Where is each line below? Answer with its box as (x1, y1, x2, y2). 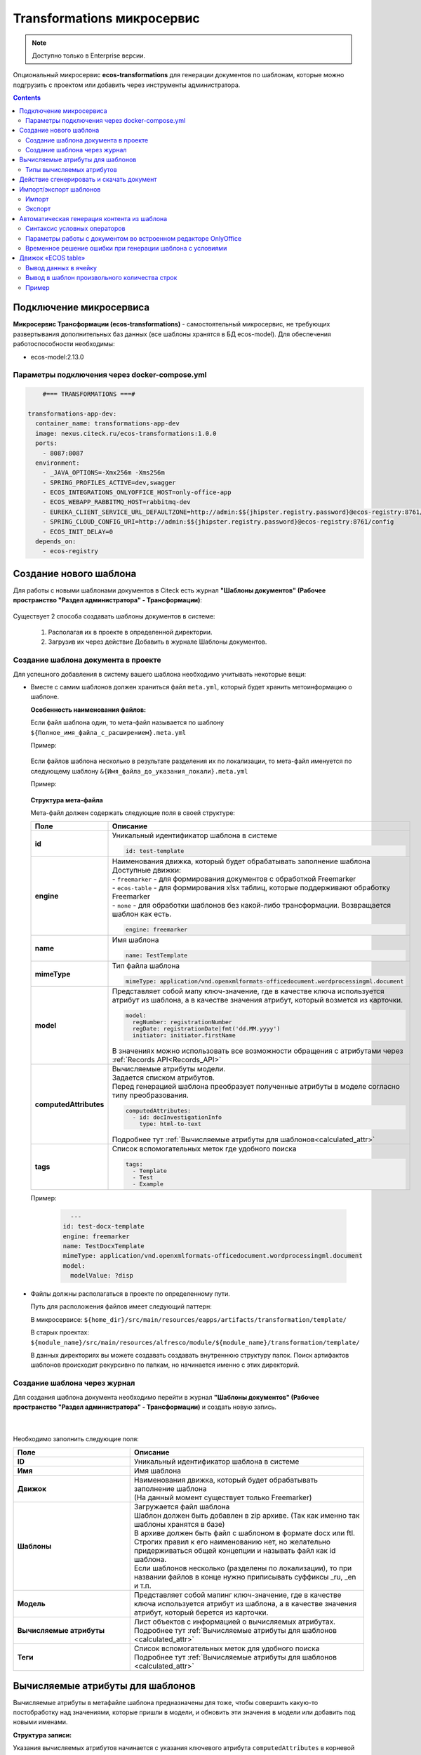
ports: (35, 439, 58, 447)
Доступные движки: (112, 866, 182, 875)
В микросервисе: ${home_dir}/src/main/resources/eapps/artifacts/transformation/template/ (30, 1315, 347, 1323)
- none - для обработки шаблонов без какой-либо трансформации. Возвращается (112, 901, 392, 910)
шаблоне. (30, 692, 60, 701)
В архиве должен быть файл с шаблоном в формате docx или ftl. (133, 1528, 356, 1538)
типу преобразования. (112, 1090, 189, 1100)
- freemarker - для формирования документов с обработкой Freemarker (112, 874, 356, 884)
